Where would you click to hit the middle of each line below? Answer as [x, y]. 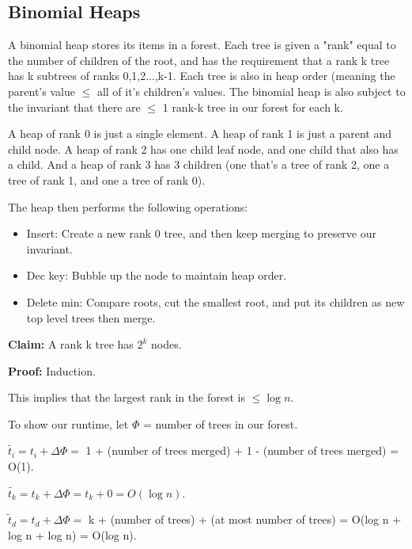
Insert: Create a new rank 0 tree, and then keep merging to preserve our [201, 233]
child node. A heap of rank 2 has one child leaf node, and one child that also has [203, 149]
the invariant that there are [74, 107]
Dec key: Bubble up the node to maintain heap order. [157, 275]
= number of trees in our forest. [220, 423]
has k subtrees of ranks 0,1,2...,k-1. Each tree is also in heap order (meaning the [202, 76]
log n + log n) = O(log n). [72, 534]
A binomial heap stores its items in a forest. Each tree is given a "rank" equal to [202, 45]
